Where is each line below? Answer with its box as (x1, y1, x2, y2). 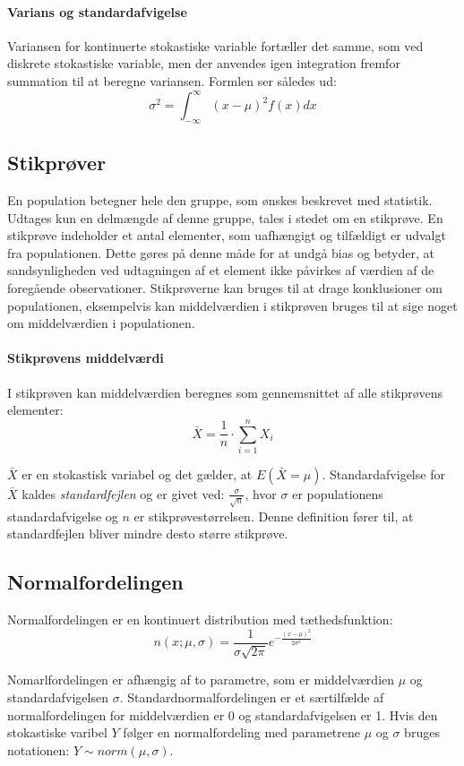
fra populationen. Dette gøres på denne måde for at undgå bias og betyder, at (7, 243, 434, 262)
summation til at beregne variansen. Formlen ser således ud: (7, 71, 337, 90)
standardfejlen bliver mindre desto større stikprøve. (7, 524, 288, 543)
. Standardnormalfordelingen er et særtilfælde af (119, 687, 384, 706)
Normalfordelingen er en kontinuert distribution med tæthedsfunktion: (7, 610, 393, 629)
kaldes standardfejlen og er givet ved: (21, 484, 225, 503)
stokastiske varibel (7, 723, 107, 742)
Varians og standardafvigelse (7, 2, 187, 21)
